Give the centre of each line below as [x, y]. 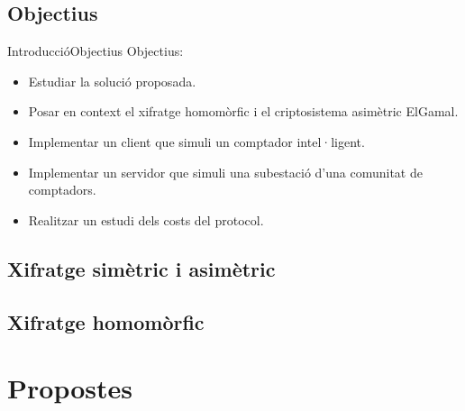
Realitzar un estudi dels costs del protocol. [146, 219]
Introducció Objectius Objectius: [96, 51]
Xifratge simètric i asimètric [141, 268]
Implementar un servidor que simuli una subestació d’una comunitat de [225, 172]
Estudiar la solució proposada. [112, 81]
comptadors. [62, 190]
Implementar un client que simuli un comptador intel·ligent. [196, 141]
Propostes [70, 388]
